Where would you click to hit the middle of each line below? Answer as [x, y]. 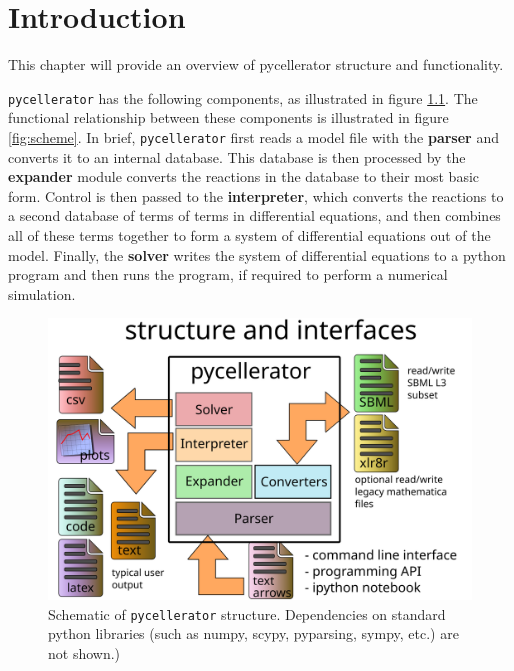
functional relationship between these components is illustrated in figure [228, 117]
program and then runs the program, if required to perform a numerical [228, 274]
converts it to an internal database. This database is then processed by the [237, 156]
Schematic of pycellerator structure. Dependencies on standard [247, 613]
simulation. [42, 293]
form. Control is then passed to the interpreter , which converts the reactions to [256, 195]
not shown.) [84, 652]
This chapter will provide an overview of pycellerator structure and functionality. [256, 64]
